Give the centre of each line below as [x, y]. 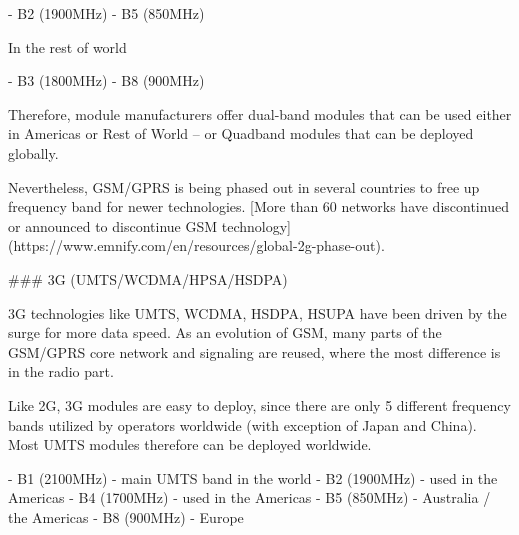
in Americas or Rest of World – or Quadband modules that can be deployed [241, 133]
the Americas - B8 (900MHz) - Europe [126, 516]
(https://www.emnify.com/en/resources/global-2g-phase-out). [196, 245]
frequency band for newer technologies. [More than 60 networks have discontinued [258, 206]
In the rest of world [67, 46]
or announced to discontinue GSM [113, 225]
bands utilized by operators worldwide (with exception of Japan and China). [242, 424]
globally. [33, 152]
